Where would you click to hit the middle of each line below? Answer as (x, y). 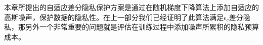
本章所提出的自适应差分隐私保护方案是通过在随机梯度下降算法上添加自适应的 (131, 7)
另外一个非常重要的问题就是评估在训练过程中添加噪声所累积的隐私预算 (142, 27)
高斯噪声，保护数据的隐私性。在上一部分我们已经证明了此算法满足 (114, 17)
